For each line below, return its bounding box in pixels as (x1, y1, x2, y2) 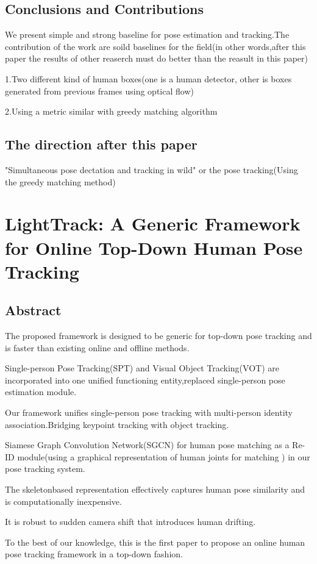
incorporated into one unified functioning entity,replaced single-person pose (5, 373, 285, 386)
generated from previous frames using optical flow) (5, 84, 194, 97)
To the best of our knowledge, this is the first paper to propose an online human (5, 535, 305, 548)
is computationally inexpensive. (5, 494, 122, 507)
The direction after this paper (5, 135, 198, 154)
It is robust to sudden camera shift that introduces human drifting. (5, 515, 256, 528)
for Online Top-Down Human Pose (5, 235, 303, 260)
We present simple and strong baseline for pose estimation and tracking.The (5, 28, 290, 41)
